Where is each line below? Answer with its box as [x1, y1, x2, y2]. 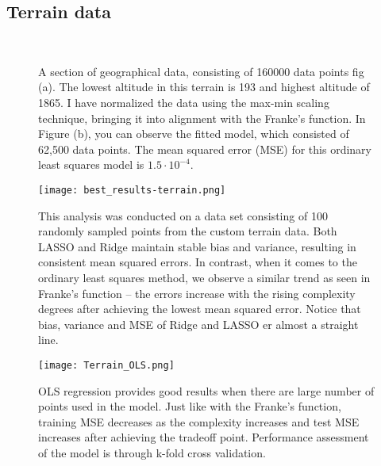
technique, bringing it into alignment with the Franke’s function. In [38, 109, 366, 126]
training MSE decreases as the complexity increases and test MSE [38, 413, 360, 430]
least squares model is [38, 156, 144, 173]
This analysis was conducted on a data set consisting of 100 [38, 207, 328, 223]
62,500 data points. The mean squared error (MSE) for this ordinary [38, 140, 371, 157]
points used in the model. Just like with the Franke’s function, [38, 398, 341, 414]
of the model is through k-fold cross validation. [38, 444, 266, 460]
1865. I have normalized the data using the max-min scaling [38, 94, 329, 110]
